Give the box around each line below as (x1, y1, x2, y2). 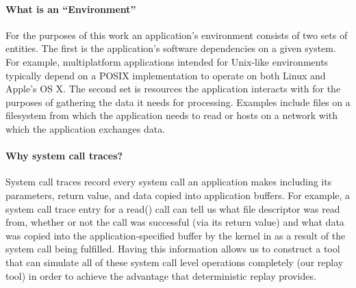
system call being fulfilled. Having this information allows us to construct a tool (5, 241, 340, 256)
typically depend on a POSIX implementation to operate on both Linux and (5, 68, 326, 82)
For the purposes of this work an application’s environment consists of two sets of (5, 27, 348, 42)
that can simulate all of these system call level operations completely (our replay (5, 254, 344, 269)
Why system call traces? (5, 148, 123, 163)
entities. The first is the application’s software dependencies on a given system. (5, 41, 336, 55)
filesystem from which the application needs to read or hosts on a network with (5, 108, 338, 122)
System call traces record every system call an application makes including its (5, 174, 332, 189)
